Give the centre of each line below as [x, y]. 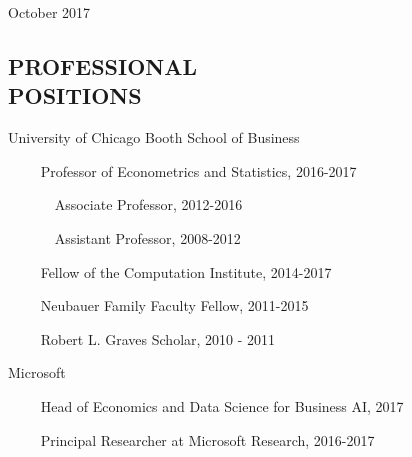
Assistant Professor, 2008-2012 [147, 237]
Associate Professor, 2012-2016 [148, 204]
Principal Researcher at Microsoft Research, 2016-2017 [207, 439]
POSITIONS [75, 95]
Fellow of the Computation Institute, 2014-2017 [186, 271]
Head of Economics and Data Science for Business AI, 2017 [222, 405]
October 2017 [49, 12]
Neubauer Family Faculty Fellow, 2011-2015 [174, 305]
